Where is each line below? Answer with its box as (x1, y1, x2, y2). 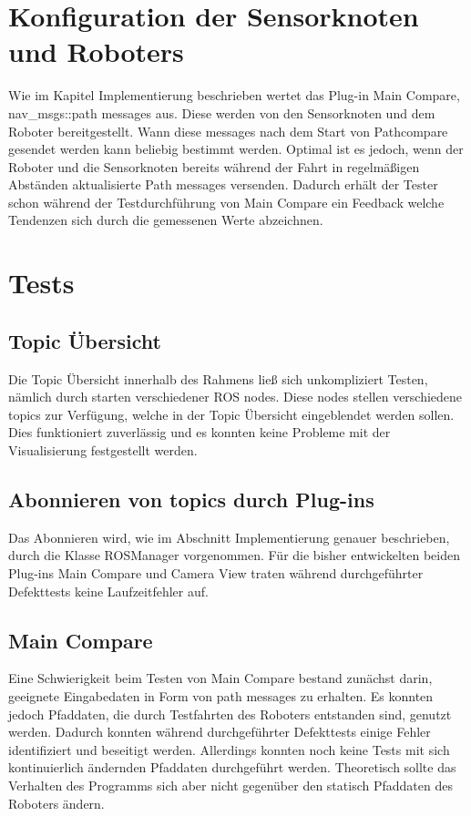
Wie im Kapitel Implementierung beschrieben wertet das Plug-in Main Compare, (8, 86, 460, 105)
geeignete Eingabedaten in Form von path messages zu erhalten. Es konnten (8, 686, 434, 705)
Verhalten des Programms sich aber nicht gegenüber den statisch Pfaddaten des (8, 775, 453, 794)
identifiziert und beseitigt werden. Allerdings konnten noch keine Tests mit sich (8, 739, 450, 759)
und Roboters (8, 33, 184, 70)
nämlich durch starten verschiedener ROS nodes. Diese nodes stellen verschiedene (8, 387, 463, 406)
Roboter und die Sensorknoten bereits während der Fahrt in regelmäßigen (8, 157, 420, 176)
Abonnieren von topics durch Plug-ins (8, 485, 374, 513)
